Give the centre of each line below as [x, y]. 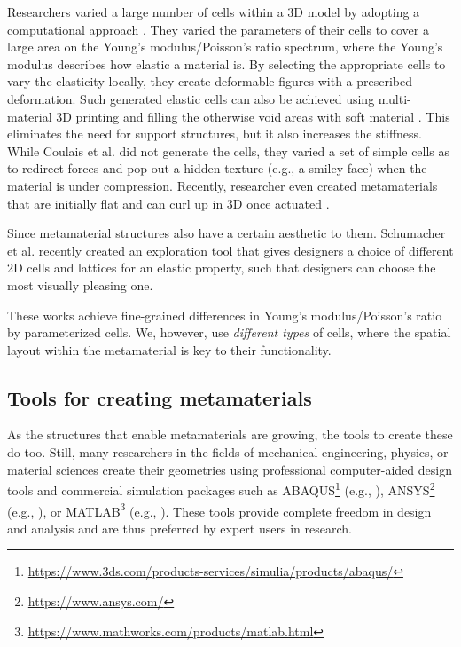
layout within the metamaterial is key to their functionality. [169, 349]
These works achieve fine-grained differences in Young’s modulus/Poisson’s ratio [225, 315]
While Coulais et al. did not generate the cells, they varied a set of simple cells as [229, 150]
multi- [395, 98]
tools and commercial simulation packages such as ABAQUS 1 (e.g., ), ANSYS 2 [221, 489]
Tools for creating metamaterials [160, 397]
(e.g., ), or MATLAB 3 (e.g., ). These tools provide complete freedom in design [219, 509]
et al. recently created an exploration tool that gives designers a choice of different [230, 250]
